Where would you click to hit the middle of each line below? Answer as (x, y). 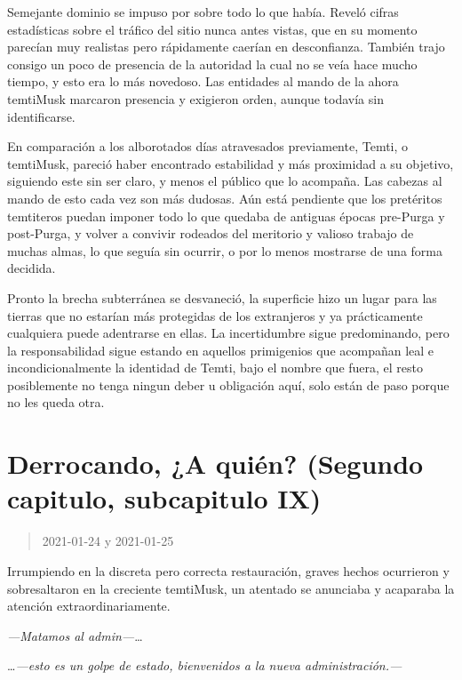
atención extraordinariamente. (89, 606)
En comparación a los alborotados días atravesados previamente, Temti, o (208, 146)
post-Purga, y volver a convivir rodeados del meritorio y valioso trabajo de (211, 233)
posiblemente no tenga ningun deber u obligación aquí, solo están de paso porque (228, 384)
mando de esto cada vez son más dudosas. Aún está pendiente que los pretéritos (225, 198)
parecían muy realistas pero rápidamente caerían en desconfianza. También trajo (226, 47)
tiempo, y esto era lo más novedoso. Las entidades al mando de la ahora (203, 81)
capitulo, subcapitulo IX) (164, 498)
